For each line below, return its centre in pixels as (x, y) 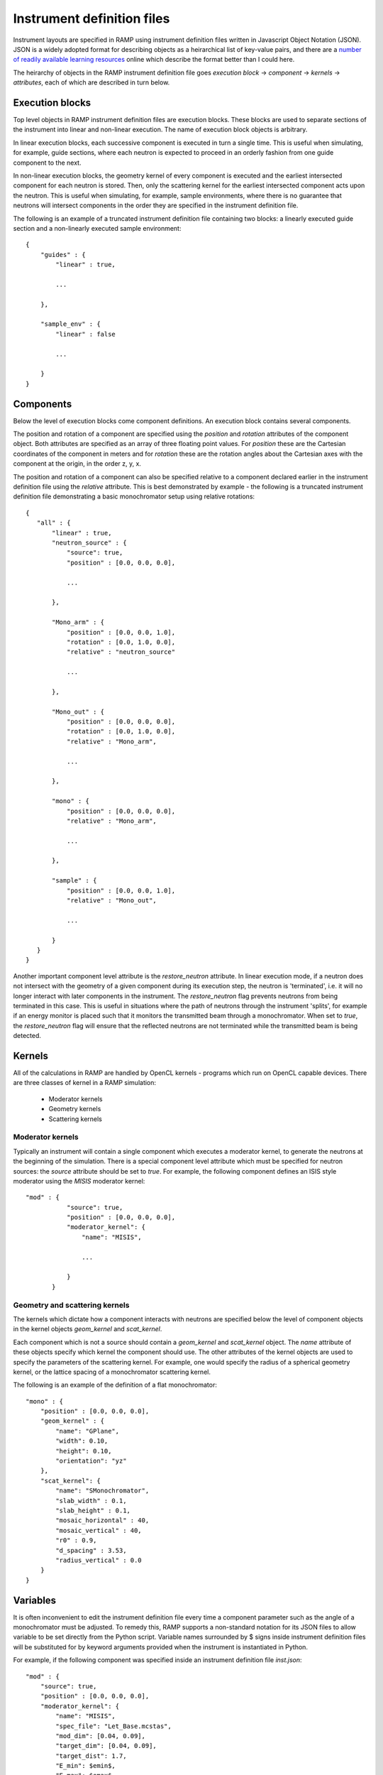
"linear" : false (86, 334)
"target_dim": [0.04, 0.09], (106, 1746)
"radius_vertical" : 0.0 (99, 1560)
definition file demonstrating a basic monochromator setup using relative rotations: (134, 496)
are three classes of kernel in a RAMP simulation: (84, 1083)
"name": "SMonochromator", (102, 1491)
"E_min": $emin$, (86, 1766)
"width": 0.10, (82, 1441)
